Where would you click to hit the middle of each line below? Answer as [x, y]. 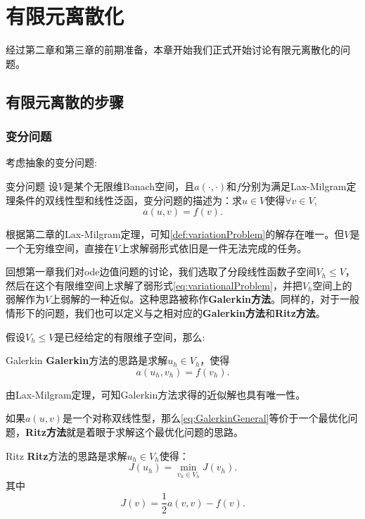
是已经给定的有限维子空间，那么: [130, 336]
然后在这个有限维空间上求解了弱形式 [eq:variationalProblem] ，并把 [154, 285]
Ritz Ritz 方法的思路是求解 [66, 455]
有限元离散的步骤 [65, 101]
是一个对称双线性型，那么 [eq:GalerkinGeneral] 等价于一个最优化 [205, 418]
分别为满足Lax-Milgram [294, 186]
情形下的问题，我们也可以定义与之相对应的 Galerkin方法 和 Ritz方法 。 [166, 313]
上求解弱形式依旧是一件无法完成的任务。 [213, 248]
